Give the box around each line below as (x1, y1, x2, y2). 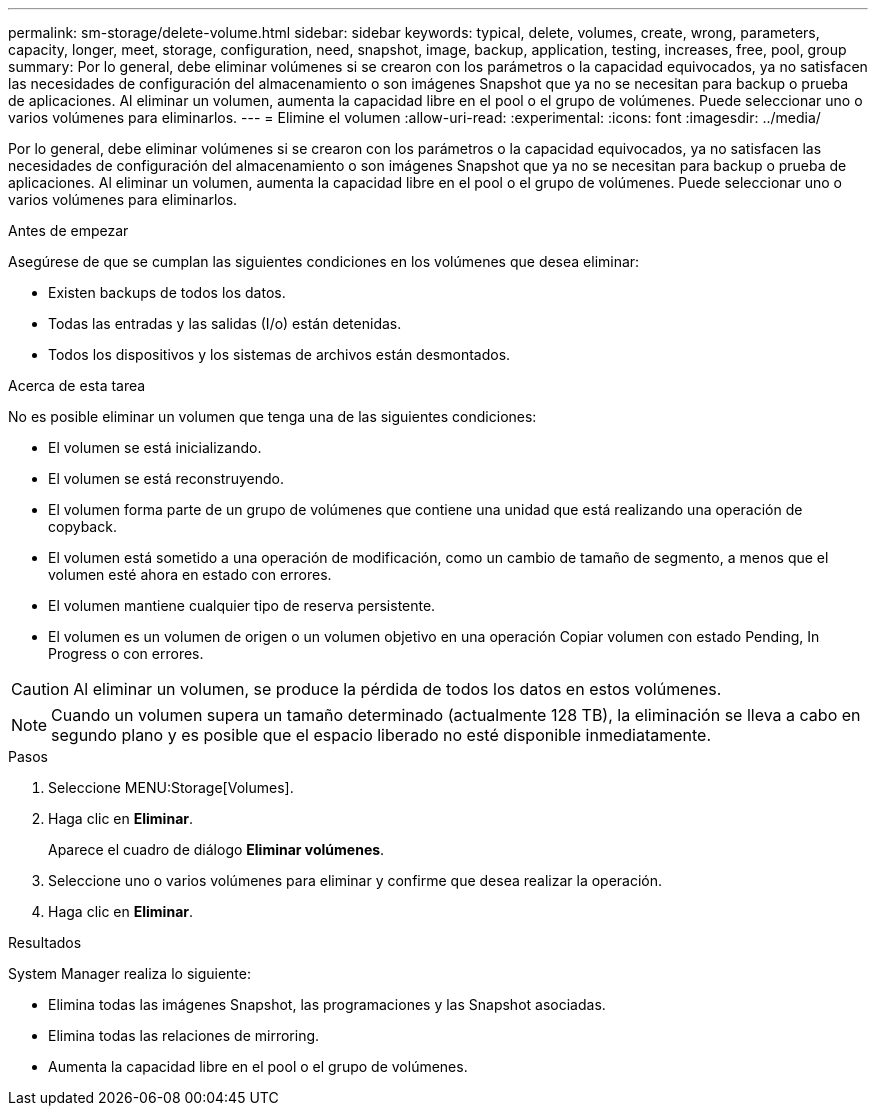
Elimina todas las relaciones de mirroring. (48, 1027, 320, 1044)
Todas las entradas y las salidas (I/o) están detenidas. (48, 315, 402, 332)
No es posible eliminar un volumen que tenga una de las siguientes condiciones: (8, 408, 537, 425)
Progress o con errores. (48, 645, 204, 662)
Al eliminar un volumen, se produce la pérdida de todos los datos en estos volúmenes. (73, 679, 722, 699)
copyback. (48, 518, 117, 535)
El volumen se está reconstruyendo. (48, 470, 284, 487)
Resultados (8, 934, 82, 951)
